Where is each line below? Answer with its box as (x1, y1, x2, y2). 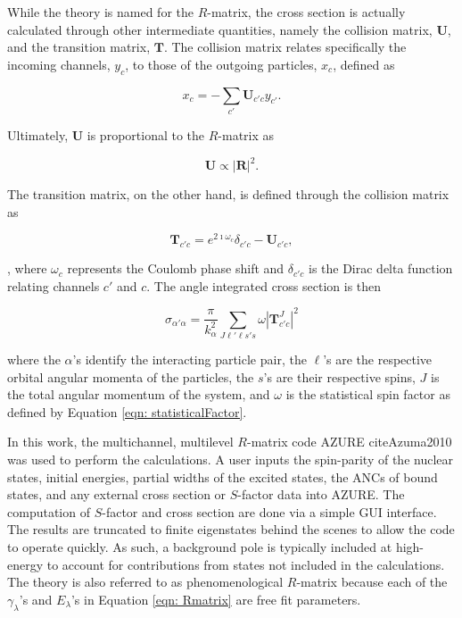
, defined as (333, 54, 395, 73)
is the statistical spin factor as (285, 385, 450, 404)
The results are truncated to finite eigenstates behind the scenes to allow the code (7, 520, 455, 539)
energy (7, 555, 44, 573)
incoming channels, (7, 54, 111, 73)
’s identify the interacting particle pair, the (72, 350, 307, 369)
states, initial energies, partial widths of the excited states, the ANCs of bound (7, 467, 438, 486)
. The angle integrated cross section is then (146, 276, 382, 295)
